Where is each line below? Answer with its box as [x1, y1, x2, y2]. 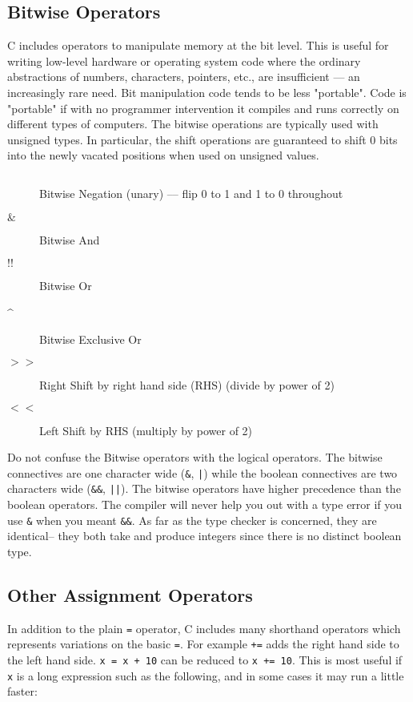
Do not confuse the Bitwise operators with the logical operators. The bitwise [7, 449, 383, 466]
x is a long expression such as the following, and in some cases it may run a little [7, 667, 404, 684]
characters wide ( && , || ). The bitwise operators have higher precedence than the [7, 480, 401, 497]
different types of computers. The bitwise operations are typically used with [7, 115, 379, 132]
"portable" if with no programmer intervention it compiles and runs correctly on [7, 99, 399, 116]
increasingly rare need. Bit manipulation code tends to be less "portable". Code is [7, 83, 407, 100]
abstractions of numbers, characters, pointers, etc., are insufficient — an [7, 68, 360, 85]
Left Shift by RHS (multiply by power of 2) [39, 422, 253, 438]
